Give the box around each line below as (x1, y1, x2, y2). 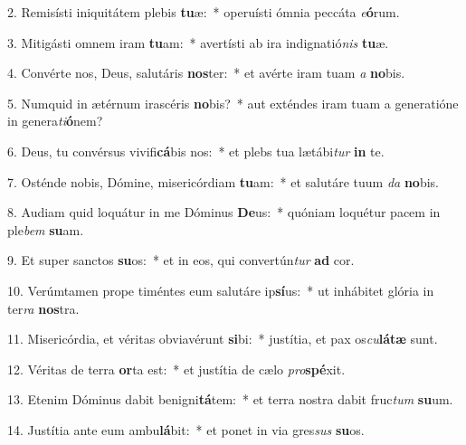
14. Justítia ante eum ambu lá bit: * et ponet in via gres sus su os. (7, 420, 365, 439)
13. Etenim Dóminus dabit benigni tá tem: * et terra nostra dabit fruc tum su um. (7, 390, 453, 409)
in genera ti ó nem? (7, 111, 103, 130)
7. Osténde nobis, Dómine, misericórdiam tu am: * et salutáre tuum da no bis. (7, 172, 439, 191)
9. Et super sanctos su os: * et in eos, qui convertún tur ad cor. (7, 251, 355, 270)
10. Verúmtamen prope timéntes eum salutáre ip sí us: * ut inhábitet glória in (7, 280, 434, 299)
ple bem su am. (7, 220, 84, 239)
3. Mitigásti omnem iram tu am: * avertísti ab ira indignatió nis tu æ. (7, 33, 389, 52)
